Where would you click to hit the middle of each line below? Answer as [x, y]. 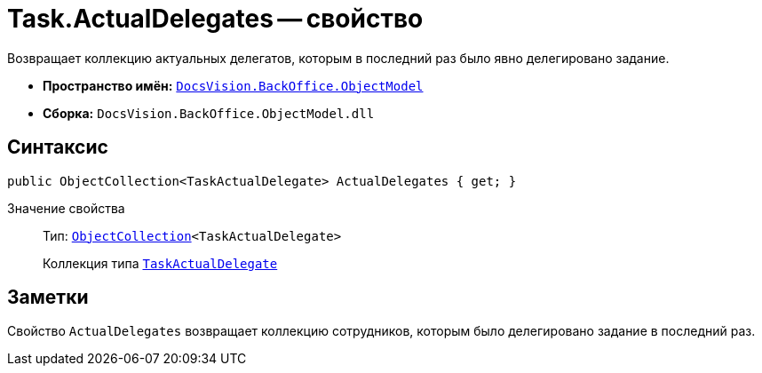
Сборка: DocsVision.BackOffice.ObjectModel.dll [209, 113]
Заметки [48, 298]
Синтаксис [58, 147]
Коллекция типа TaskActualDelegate [160, 263]
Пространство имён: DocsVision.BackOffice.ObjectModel [233, 85]
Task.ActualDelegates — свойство [215, 19]
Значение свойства [66, 208]
